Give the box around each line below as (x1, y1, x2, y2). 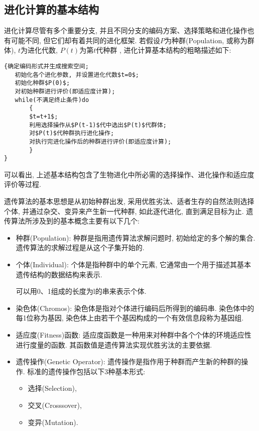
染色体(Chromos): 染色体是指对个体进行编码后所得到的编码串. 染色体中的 (16, 302, 254, 313)
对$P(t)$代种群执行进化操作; (29, 130, 114, 137)
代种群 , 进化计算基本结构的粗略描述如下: (96, 45, 231, 55)
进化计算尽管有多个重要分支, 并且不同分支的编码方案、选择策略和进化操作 (4, 25, 247, 36)
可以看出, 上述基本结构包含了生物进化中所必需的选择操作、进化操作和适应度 (4, 169, 254, 179)
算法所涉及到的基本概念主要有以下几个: (11, 215, 140, 226)
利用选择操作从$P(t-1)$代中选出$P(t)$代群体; (29, 121, 167, 129)
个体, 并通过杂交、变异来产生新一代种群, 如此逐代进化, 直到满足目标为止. (4, 205, 244, 216)
